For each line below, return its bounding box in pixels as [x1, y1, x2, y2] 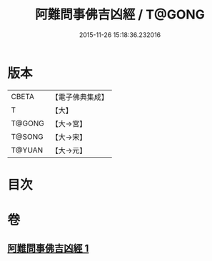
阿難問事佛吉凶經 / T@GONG [34, 6, 206, 23]
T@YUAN [11, 145, 44, 155]
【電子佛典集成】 [51, 92, 108, 102]
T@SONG [11, 131, 44, 141]
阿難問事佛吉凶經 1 [7, 242, 89, 255]
